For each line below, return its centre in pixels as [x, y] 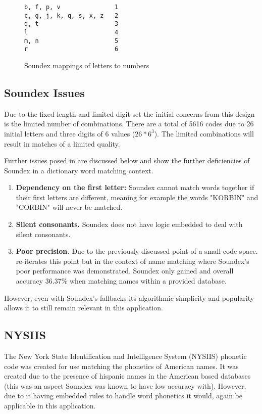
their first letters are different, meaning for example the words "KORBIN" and [137, 197]
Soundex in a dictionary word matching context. [79, 170]
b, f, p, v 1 [71, 7]
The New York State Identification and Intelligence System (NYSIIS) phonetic [125, 356]
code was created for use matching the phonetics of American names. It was [121, 366]
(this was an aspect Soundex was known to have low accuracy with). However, [125, 385]
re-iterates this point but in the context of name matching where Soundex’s [133, 261]
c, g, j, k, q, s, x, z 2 [71, 15]
